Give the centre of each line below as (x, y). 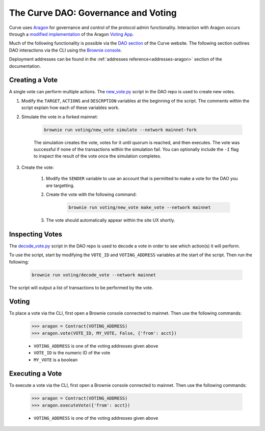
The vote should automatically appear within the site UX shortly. (110, 220)
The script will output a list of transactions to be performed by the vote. (81, 288)
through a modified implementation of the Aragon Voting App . (72, 34)
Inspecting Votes (36, 234)
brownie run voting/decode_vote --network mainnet (94, 275)
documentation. (25, 66)
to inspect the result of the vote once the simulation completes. (97, 156)
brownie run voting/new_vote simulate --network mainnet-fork (120, 130)
